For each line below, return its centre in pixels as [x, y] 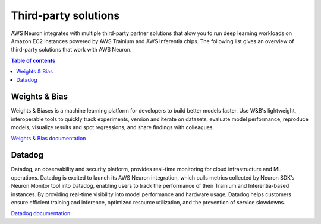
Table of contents [33, 60]
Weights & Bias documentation [48, 138]
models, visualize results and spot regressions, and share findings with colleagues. [112, 127]
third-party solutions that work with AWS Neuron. [71, 50]
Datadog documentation [41, 213]
